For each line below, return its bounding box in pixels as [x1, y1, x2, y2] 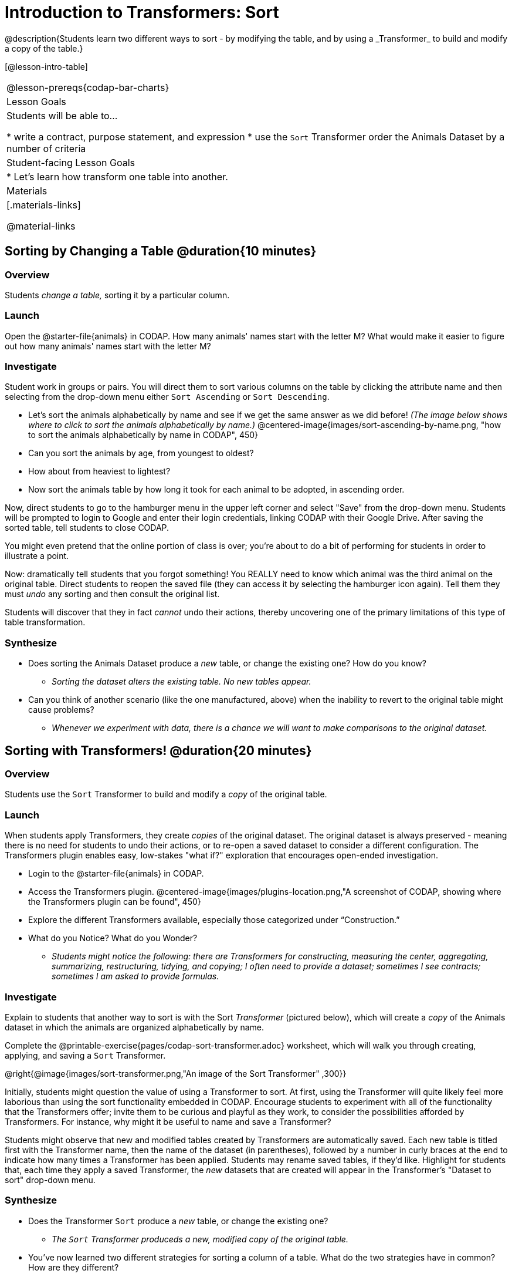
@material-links [6, 220, 76, 232]
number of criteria [6, 142, 86, 154]
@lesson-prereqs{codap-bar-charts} [6, 81, 169, 93]
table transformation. [5, 617, 86, 628]
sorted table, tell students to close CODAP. [5, 523, 169, 533]
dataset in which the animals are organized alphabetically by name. [5, 1022, 265, 1032]
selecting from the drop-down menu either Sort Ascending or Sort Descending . [5, 392, 330, 402]
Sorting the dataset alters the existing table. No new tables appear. [52, 676, 311, 687]
